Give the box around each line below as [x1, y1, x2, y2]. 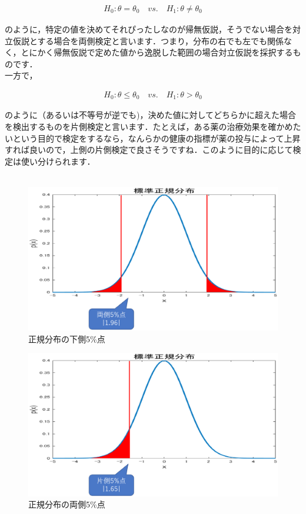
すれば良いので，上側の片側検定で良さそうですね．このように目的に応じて [5, 143, 293, 156]
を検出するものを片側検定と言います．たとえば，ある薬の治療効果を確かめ [5, 120, 293, 133]
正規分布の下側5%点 [28, 332, 105, 345]
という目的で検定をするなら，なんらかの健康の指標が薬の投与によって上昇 [12, 132, 301, 144]
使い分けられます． [21, 155, 95, 167]
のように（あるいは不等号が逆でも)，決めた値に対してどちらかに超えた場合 [5, 109, 297, 121]
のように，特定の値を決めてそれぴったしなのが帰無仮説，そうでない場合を [5, 23, 292, 35]
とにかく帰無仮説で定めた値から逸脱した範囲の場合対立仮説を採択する [21, 46, 293, 58]
